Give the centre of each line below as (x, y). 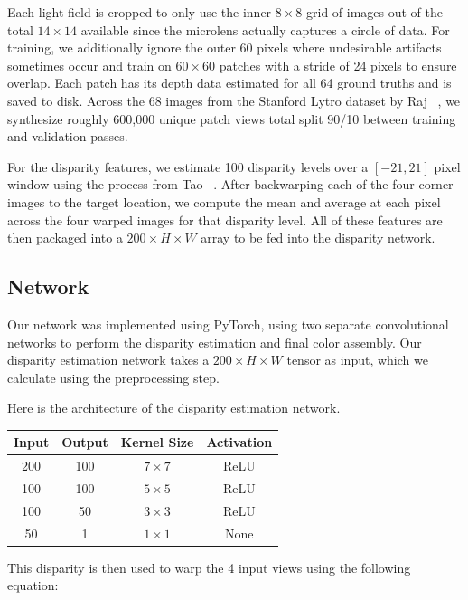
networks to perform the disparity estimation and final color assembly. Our (215, 342)
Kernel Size (157, 442)
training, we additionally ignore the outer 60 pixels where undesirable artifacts (225, 48)
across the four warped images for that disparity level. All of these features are (225, 219)
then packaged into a (65, 238)
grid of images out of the (375, 12)
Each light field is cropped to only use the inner (140, 12)
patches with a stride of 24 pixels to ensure (338, 65)
